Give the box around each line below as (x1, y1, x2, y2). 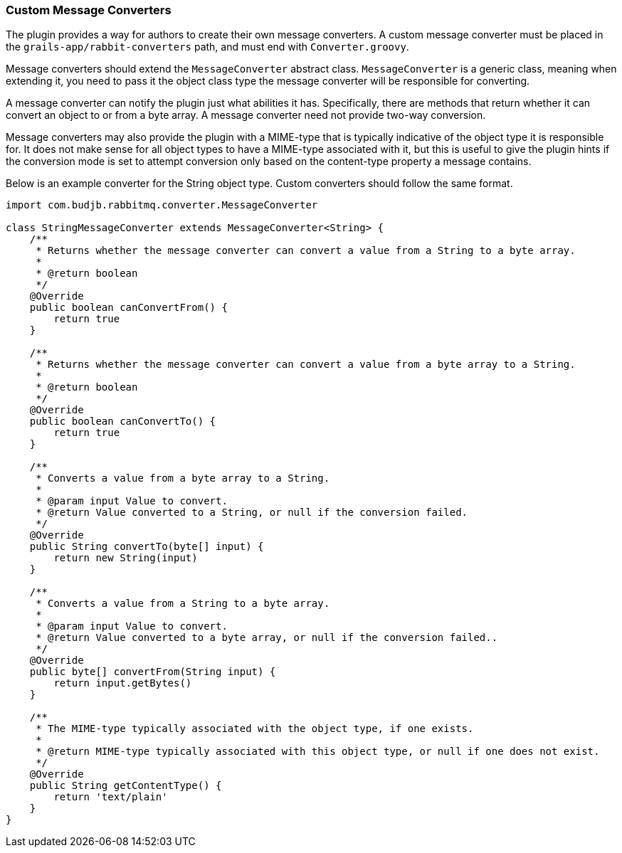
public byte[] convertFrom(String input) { (29, 666, 276, 678)
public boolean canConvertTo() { (29, 415, 216, 428)
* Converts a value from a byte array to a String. (36, 472, 330, 484)
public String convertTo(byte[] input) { (29, 541, 264, 553)
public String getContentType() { (29, 780, 222, 792)
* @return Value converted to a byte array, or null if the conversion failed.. (36, 632, 498, 644)
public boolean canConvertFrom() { (29, 302, 228, 314)
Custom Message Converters (6, 3, 172, 17)
